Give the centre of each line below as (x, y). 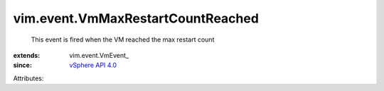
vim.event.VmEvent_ (99, 55)
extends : (27, 55)
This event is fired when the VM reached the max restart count (123, 40)
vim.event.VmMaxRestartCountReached (136, 18)
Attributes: (28, 78)
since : (22, 65)
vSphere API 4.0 (93, 65)
